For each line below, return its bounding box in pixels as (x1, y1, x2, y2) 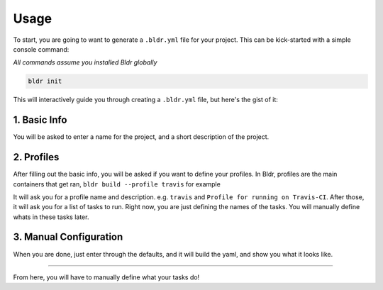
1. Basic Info (13, 114, 67, 126)
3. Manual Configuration (13, 231, 123, 243)
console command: (13, 45, 70, 53)
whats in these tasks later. (13, 213, 89, 221)
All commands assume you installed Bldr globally (13, 58, 157, 67)
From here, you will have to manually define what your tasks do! (13, 273, 200, 281)
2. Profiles (13, 151, 60, 163)
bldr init (28, 77, 62, 85)
